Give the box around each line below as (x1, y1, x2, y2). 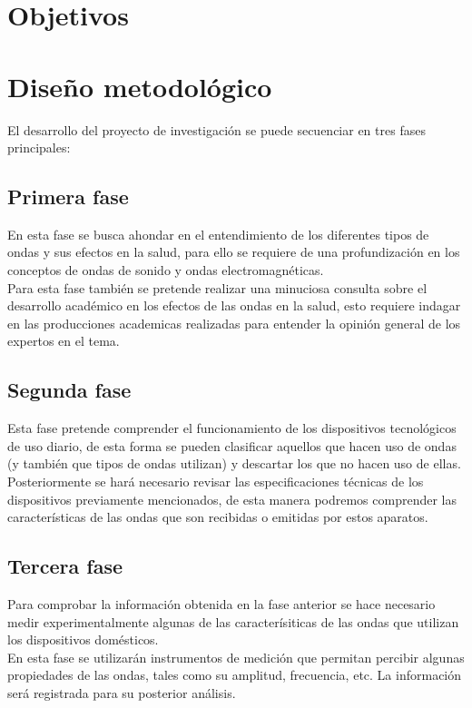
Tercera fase (7, 552, 123, 580)
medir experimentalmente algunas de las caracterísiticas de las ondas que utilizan (7, 612, 459, 631)
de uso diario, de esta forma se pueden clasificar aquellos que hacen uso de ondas (7, 436, 457, 455)
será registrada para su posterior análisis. (7, 683, 236, 702)
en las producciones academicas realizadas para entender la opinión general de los (7, 313, 461, 332)
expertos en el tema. (7, 331, 120, 350)
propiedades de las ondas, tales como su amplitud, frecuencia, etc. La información (7, 665, 462, 684)
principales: (7, 138, 71, 157)
